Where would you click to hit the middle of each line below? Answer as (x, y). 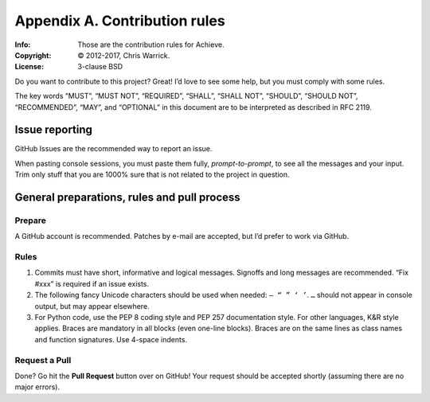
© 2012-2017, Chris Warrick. (124, 55)
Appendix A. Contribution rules (120, 21)
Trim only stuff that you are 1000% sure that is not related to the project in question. (152, 174)
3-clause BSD (100, 67)
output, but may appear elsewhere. (92, 306)
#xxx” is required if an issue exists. (92, 283)
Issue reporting (54, 130)
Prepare (31, 221)
